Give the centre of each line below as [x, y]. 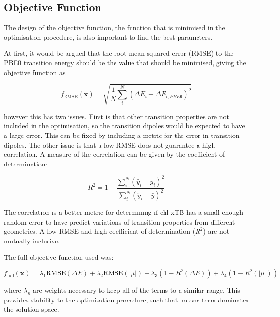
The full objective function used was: [59, 257]
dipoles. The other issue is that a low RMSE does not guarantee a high [110, 144]
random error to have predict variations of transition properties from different [120, 221]
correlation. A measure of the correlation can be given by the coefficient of [115, 154]
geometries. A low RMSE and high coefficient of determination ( [100, 231]
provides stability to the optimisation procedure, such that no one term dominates [126, 299]
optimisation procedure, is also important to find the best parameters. [108, 37]
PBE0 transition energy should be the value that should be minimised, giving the [125, 62]
